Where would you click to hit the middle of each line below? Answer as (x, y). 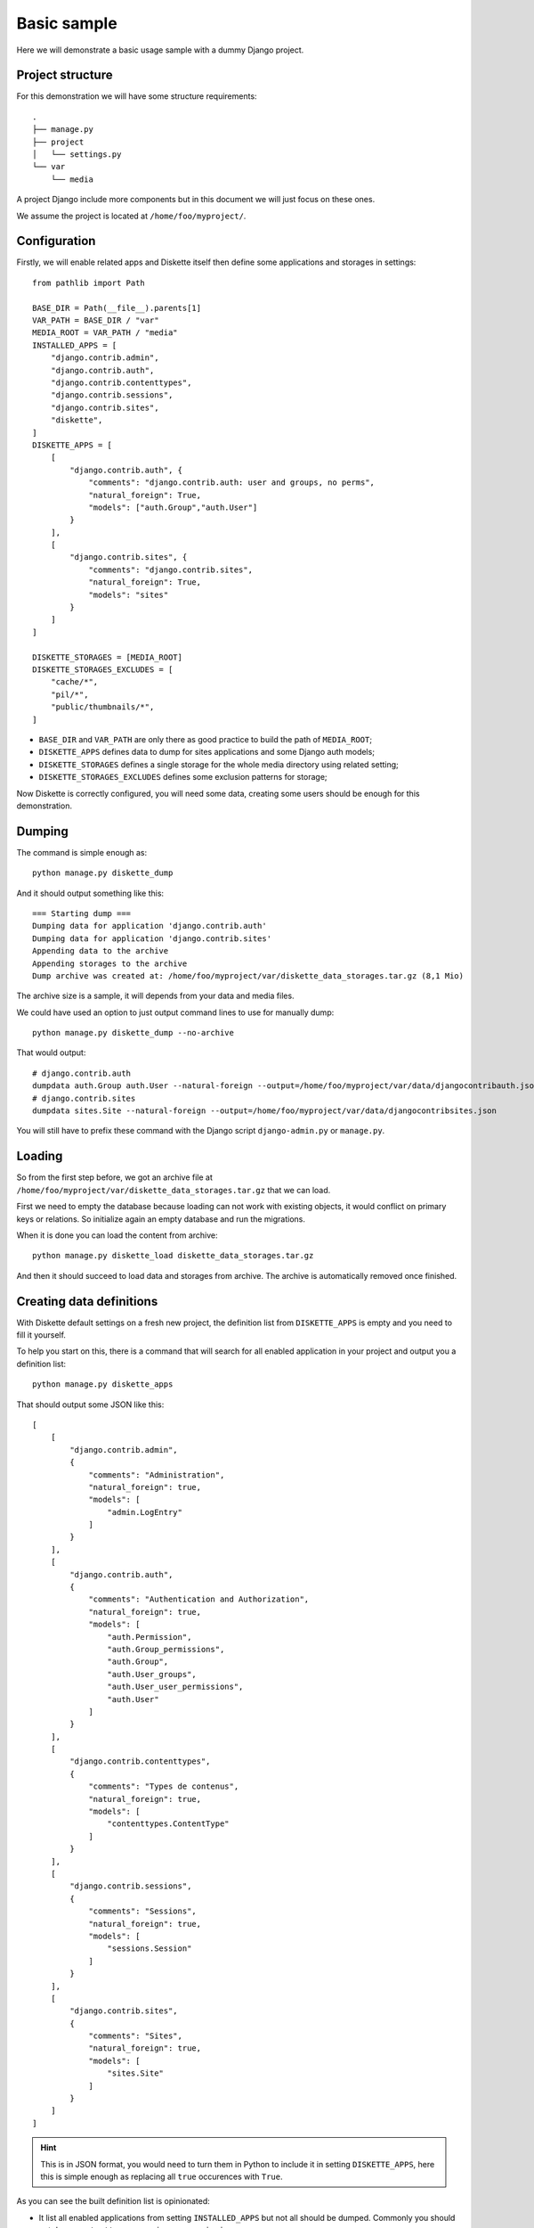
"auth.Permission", (150, 1637)
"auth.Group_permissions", (166, 1649)
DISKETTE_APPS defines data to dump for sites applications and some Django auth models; (207, 752)
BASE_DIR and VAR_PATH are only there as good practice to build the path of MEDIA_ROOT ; (206, 739)
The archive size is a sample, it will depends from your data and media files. (155, 996)
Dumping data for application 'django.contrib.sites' (152, 938)
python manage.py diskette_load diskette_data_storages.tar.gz (173, 1256)
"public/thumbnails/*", (102, 707)
